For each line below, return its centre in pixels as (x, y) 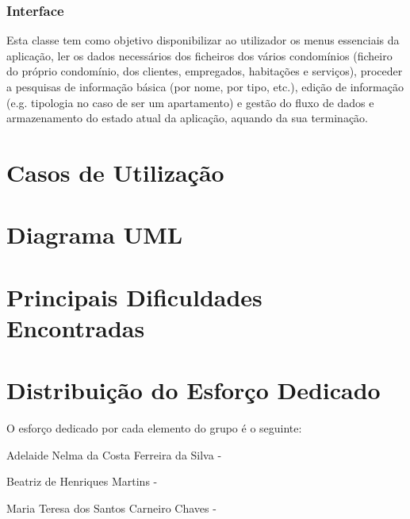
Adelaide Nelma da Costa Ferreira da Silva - (114, 454)
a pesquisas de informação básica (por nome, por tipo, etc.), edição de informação (205, 86)
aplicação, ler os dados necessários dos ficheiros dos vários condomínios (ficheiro (199, 55)
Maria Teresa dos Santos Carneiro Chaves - (111, 508)
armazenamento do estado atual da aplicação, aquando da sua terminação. (188, 118)
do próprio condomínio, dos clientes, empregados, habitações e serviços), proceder (205, 71)
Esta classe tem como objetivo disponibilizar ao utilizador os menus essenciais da (203, 40)
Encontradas (76, 327)
